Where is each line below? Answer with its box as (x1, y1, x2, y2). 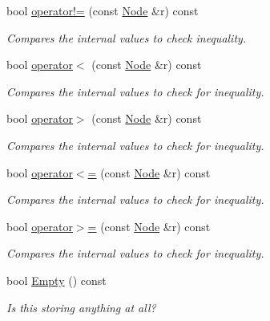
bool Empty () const (6, 271, 107, 288)
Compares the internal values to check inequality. (6, 29, 247, 46)
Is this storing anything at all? (6, 299, 156, 315)
